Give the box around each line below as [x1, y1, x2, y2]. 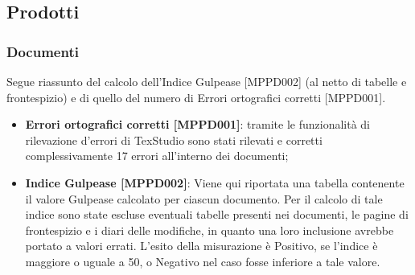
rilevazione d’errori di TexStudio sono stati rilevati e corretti [25, 131, 323, 148]
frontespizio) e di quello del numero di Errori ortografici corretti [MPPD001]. [6, 88, 386, 105]
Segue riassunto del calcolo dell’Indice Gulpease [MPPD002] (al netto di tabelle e [6, 73, 407, 89]
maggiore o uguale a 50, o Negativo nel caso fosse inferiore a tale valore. [25, 252, 380, 269]
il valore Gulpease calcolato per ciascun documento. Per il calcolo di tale [25, 190, 383, 207]
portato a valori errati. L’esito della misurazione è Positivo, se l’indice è [25, 237, 378, 254]
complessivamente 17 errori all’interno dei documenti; [25, 147, 289, 164]
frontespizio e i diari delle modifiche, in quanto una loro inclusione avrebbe [25, 221, 394, 238]
